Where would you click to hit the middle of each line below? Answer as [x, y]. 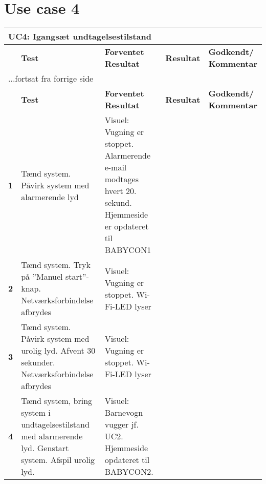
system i [36, 413]
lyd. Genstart [45, 448]
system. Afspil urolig [58, 460]
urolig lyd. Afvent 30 [58, 351]
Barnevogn [124, 413]
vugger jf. [121, 424]
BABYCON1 [128, 250]
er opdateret [127, 226]
